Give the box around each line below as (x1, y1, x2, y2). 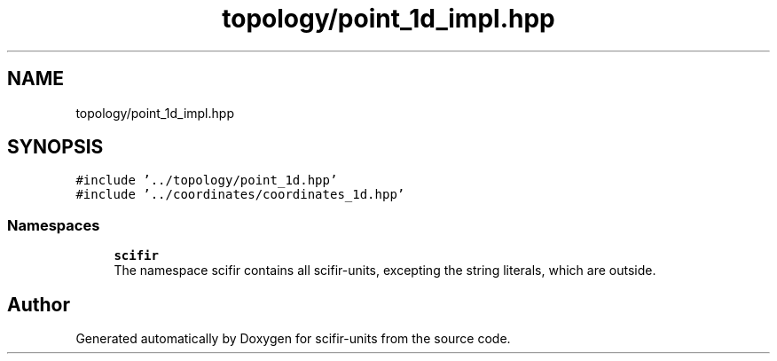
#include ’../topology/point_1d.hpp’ (75, 173, 338, 188)
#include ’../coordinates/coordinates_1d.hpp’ (75, 187, 405, 202)
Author (7, 293, 70, 316)
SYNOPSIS (7, 136, 104, 159)
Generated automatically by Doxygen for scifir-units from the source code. (75, 331, 511, 347)
